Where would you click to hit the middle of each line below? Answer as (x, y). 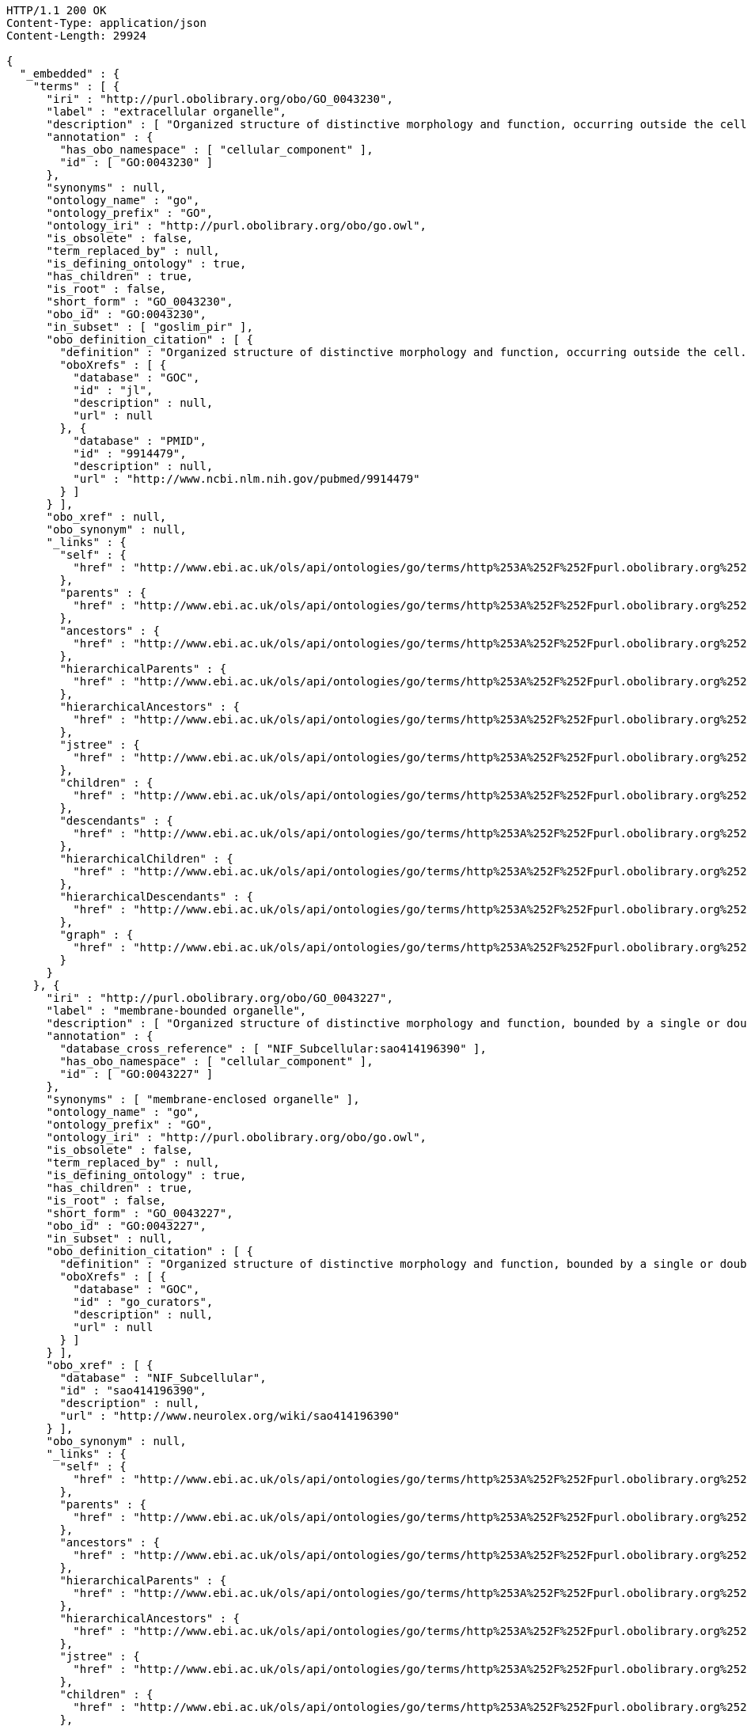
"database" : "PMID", (140, 441)
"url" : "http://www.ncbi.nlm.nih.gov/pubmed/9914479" (246, 479)
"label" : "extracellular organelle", (167, 112)
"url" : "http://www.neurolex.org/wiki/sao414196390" (230, 1416)
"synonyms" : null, (106, 188)
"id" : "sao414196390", (133, 1390)
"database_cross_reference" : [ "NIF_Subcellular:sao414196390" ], (273, 1049)
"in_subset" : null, (110, 1239)
